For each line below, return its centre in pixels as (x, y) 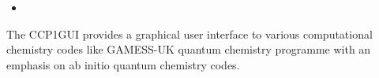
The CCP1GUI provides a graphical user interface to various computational (189, 33)
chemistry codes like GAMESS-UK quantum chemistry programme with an (189, 49)
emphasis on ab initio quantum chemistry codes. (123, 64)
